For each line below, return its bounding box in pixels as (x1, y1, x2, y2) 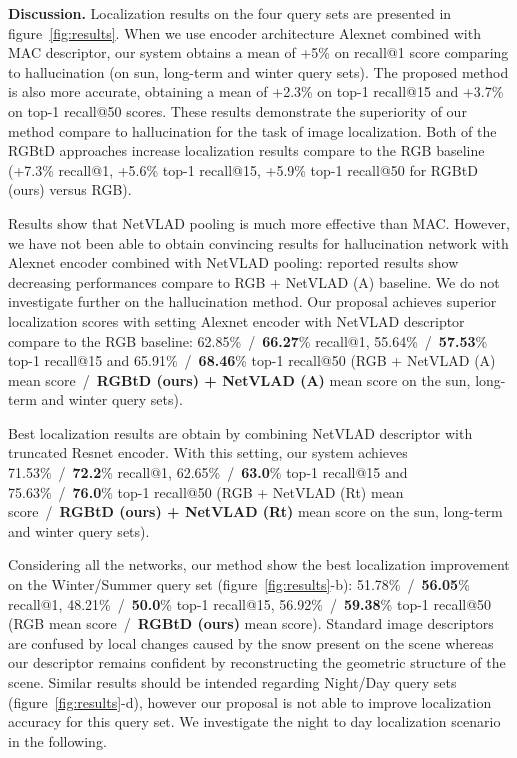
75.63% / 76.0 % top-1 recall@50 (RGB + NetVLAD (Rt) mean (8, 481, 404, 502)
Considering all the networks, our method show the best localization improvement (8, 554, 510, 575)
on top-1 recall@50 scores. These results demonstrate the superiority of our (8, 100, 467, 121)
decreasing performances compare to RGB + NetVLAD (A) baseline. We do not (8, 271, 500, 292)
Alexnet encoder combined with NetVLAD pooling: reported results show (8, 252, 459, 273)
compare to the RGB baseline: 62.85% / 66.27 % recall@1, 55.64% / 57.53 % (8, 330, 488, 351)
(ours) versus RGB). (8, 179, 132, 200)
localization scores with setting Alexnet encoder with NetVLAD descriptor (8, 310, 465, 331)
